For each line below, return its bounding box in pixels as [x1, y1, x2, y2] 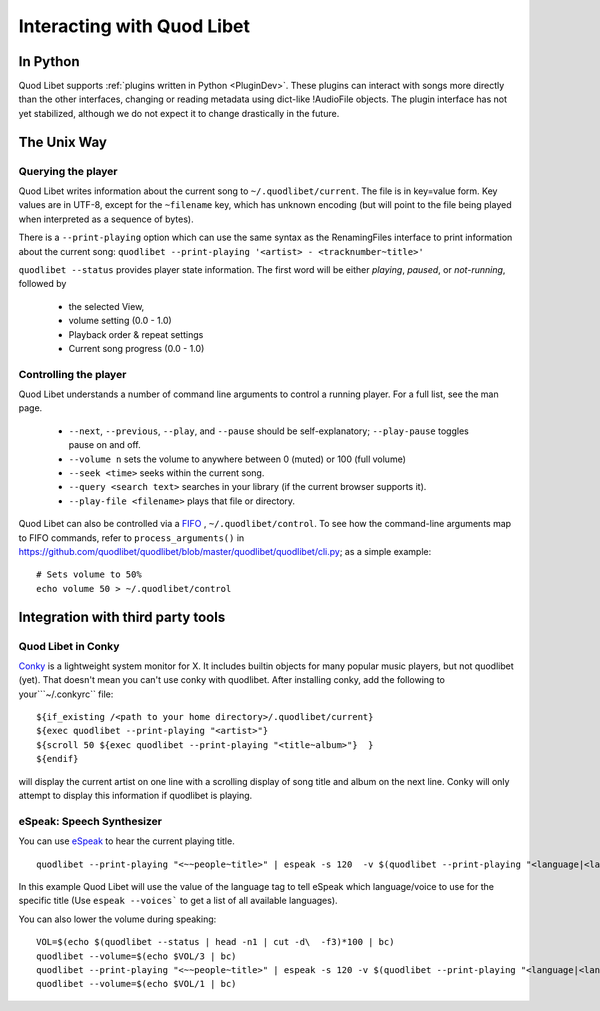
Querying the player [18, 164, 118, 178]
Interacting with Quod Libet [18, 15, 250, 37]
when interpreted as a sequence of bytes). [18, 213, 194, 225]
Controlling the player [18, 367, 127, 381]
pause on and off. [68, 439, 142, 451]
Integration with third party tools [18, 608, 226, 625]
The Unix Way [18, 133, 107, 150]
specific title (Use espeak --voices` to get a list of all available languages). [18, 895, 339, 907]
